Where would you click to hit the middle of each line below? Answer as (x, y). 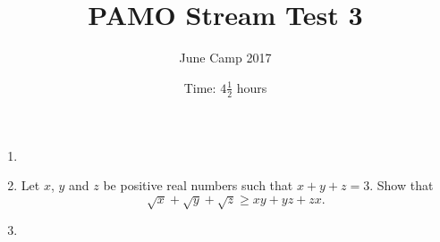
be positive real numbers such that (198, 185)
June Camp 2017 (225, 58)
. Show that (402, 185)
